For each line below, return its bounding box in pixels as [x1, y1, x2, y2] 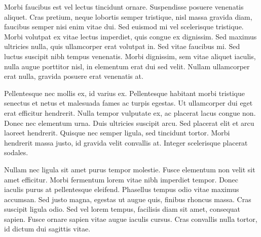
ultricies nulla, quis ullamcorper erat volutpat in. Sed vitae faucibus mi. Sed [4, 41, 240, 52]
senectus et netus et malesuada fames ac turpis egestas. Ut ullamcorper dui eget [4, 98, 253, 108]
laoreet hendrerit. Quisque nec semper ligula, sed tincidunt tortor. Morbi [4, 127, 230, 138]
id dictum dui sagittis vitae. [4, 223, 91, 234]
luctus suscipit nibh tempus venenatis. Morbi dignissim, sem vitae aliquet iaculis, [4, 51, 256, 61]
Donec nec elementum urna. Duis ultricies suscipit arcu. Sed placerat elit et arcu [4, 117, 254, 128]
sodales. [4, 147, 28, 158]
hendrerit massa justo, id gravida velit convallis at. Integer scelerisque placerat [4, 137, 248, 148]
